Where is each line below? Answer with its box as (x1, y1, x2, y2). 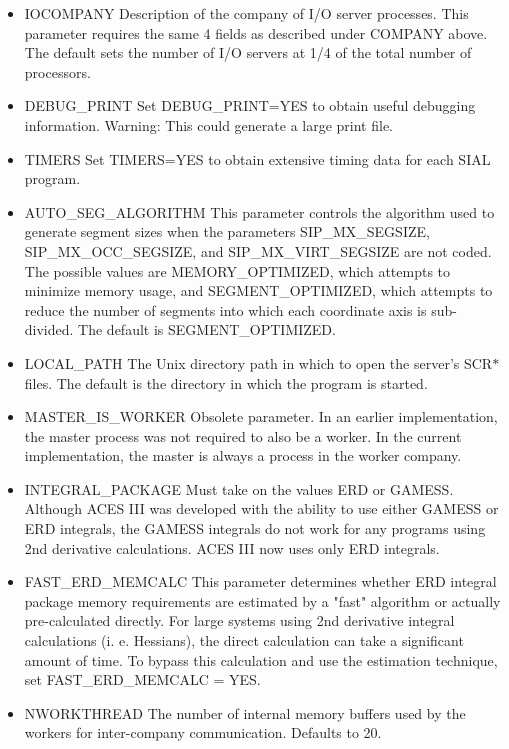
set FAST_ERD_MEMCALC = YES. (24, 669, 261, 690)
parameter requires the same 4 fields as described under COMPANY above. (24, 22, 488, 43)
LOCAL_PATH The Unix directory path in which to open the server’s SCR (24, 352, 493, 373)
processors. (24, 61, 91, 82)
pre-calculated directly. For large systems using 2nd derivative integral (24, 610, 455, 631)
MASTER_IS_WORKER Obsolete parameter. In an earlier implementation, (24, 406, 498, 427)
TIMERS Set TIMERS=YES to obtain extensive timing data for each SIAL (24, 148, 491, 169)
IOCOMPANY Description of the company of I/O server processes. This (24, 3, 469, 23)
